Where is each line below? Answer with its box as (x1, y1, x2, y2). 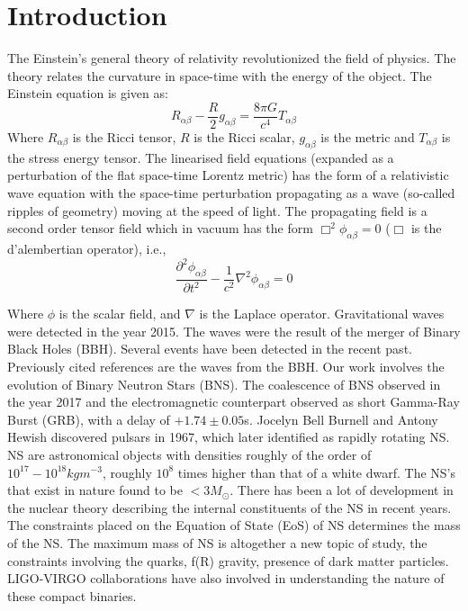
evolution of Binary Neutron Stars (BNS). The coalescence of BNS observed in (7, 374, 441, 393)
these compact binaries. (7, 586, 137, 605)
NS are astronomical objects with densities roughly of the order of (7, 445, 372, 463)
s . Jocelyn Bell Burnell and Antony (244, 409, 438, 428)
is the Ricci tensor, (72, 127, 176, 146)
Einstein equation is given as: (7, 84, 168, 103)
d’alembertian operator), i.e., (7, 238, 166, 257)
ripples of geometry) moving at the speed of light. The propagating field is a (7, 201, 427, 220)
